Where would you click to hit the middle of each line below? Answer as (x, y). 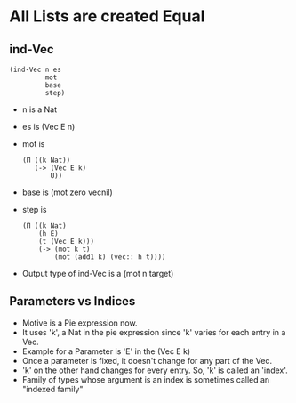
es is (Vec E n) (48, 127)
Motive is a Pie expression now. (80, 323)
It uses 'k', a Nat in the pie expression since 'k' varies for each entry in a (154, 332)
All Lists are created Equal (107, 16)
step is (34, 210)
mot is (33, 144)
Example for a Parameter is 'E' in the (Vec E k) (106, 351)
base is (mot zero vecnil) (67, 192)
